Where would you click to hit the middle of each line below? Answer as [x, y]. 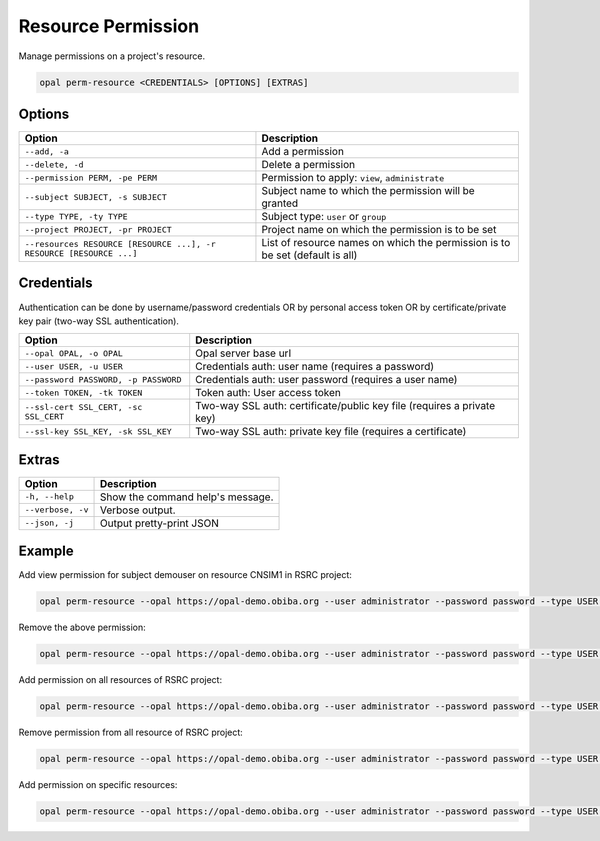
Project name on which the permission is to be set [379, 230]
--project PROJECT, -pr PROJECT [98, 229]
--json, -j [49, 523]
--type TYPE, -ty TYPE [76, 216]
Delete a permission [308, 165]
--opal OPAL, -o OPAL [74, 353]
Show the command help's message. [186, 497]
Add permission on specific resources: [98, 785]
